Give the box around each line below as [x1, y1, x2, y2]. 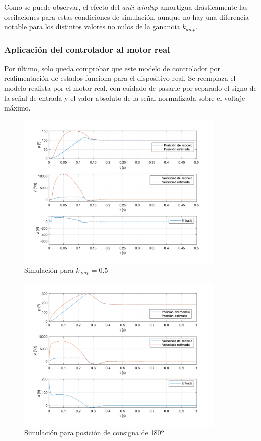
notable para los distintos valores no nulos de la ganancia [4, 21, 180, 32]
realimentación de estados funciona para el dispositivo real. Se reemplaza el [4, 73, 236, 83]
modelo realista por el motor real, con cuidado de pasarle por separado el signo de [4, 83, 257, 93]
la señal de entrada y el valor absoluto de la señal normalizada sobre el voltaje [4, 92, 245, 103]
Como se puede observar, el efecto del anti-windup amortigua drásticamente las [4, 2, 248, 12]
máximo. [4, 102, 31, 113]
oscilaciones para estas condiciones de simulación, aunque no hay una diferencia [4, 11, 249, 22]
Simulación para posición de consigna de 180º [24, 427, 164, 438]
